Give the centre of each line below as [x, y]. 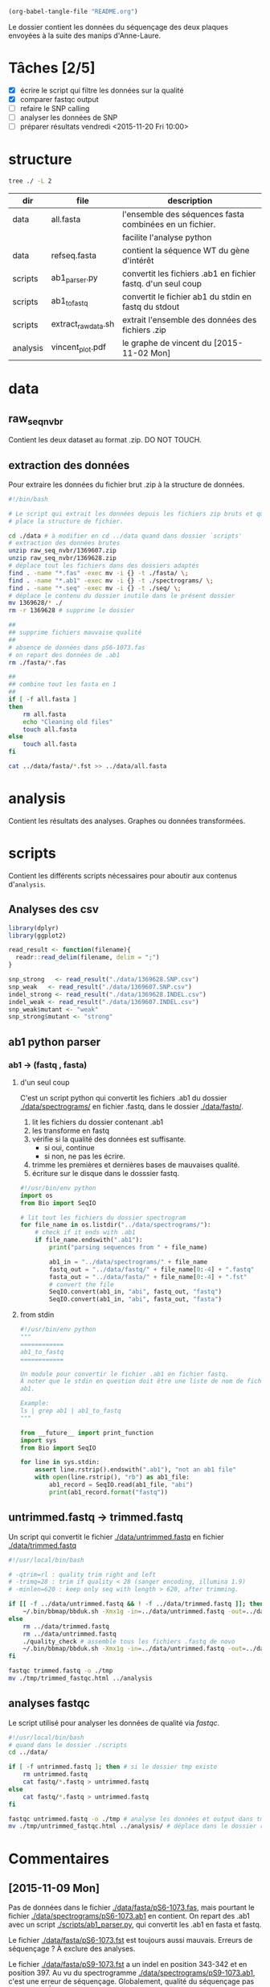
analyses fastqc [49, 1703]
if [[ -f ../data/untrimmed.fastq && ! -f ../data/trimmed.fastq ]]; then [136, 1604]
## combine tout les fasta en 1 [62, 685]
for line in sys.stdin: [60, 1462]
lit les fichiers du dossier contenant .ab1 [97, 1121]
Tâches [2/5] [52, 68]
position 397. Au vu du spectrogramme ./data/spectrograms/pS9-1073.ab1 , [132, 1973]
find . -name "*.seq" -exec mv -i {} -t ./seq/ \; [95, 588]
